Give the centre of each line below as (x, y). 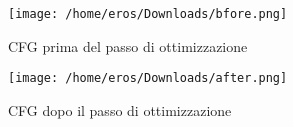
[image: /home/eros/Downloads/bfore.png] (148, 14)
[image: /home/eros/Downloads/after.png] (148, 78)
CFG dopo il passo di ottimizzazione (120, 109)
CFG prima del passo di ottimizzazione (128, 45)
